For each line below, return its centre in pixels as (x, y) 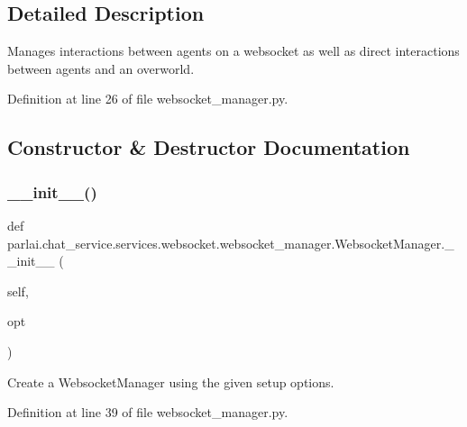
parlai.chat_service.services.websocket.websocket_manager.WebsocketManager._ (231, 243)
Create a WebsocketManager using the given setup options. (171, 382)
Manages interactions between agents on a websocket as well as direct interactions (233, 51)
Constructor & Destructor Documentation (209, 147)
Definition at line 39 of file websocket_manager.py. (148, 412)
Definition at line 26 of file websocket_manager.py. (148, 99)
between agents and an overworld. (101, 68)
